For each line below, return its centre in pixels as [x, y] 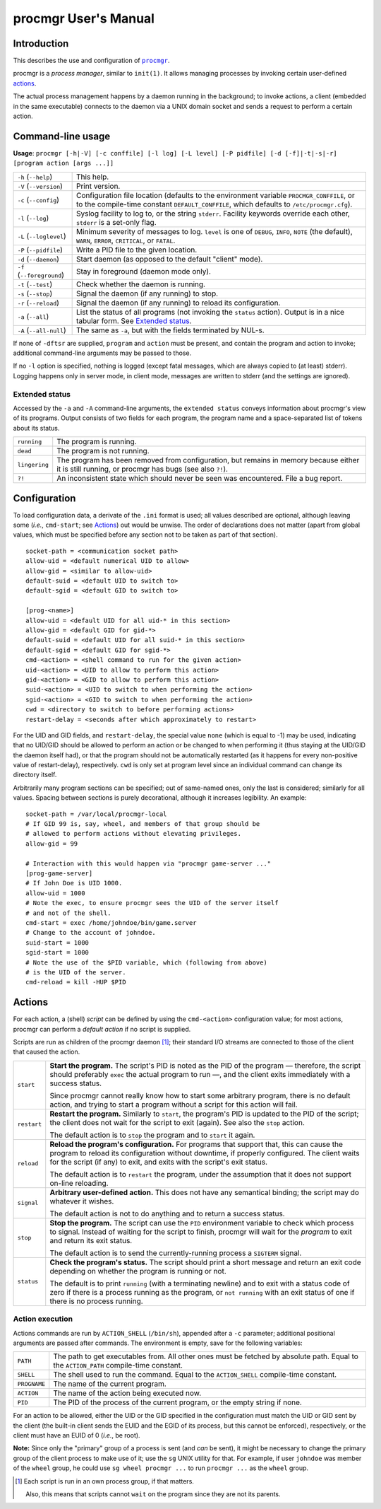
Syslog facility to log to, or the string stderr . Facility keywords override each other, [213, 214]
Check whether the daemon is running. [141, 284]
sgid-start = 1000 [58, 952]
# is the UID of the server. [76, 972]
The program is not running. [103, 451]
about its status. [36, 428]
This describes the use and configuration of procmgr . [91, 61]
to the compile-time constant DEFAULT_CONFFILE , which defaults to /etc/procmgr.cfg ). [214, 204]
